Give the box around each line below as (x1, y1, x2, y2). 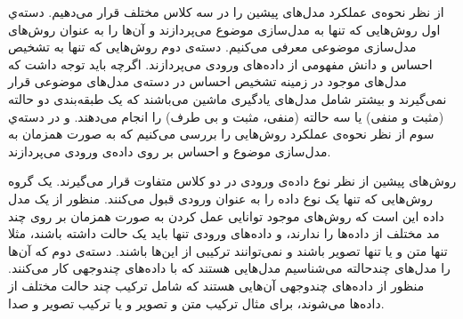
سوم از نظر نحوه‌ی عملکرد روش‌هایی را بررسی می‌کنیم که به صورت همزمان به (8, 124, 435, 143)
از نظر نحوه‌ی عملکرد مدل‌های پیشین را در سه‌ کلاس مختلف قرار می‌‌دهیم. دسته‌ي (8, 3, 444, 20)
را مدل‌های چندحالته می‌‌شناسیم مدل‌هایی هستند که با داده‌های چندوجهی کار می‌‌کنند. (8, 259, 451, 277)
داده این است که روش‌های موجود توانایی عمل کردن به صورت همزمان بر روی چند (8, 206, 444, 225)
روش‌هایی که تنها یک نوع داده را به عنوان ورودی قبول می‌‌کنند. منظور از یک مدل (8, 188, 434, 207)
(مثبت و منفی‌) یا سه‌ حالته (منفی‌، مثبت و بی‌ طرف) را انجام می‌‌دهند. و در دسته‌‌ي (8, 107, 444, 125)
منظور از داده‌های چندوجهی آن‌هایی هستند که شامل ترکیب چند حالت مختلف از (8, 275, 425, 294)
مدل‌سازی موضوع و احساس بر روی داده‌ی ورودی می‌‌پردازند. (8, 141, 331, 160)
